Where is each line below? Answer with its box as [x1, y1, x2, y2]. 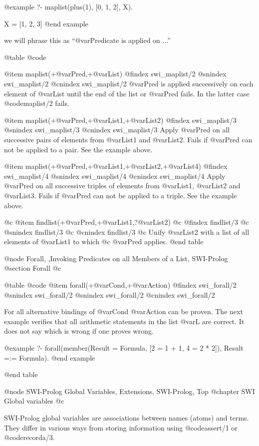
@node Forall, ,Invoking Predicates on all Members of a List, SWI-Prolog [4, 253, 228, 263]
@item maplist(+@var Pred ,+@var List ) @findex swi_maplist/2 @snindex [4, 68, 227, 79]
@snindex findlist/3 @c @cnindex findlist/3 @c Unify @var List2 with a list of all [4, 226, 250, 237]
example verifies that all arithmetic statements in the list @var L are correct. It [4, 316, 245, 326]
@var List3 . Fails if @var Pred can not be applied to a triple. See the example [4, 190, 237, 200]
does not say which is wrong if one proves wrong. [4, 326, 154, 336]
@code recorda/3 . [4, 432, 55, 443]
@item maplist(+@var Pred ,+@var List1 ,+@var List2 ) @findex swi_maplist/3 [4, 114, 237, 125]
